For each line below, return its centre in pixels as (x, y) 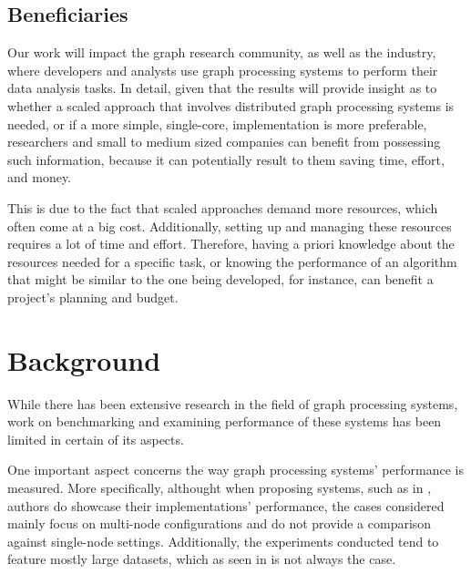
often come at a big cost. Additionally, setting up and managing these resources (230, 225)
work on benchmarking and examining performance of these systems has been (225, 421)
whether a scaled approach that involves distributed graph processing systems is (231, 105)
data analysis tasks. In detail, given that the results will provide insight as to (222, 88)
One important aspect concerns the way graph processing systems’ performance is (235, 470)
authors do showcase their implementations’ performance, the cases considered (226, 505)
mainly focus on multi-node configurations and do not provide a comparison (220, 523)
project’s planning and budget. (93, 297)
